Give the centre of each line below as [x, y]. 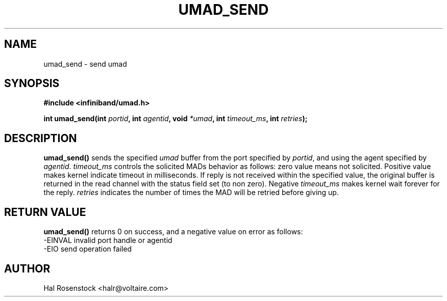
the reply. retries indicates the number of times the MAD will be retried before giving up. [191, 193]
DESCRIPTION [41, 138]
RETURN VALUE [45, 212]
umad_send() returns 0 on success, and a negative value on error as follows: [173, 232]
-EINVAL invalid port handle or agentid [108, 240]
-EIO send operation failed [88, 249]
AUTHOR [27, 268]
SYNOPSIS [32, 84]
